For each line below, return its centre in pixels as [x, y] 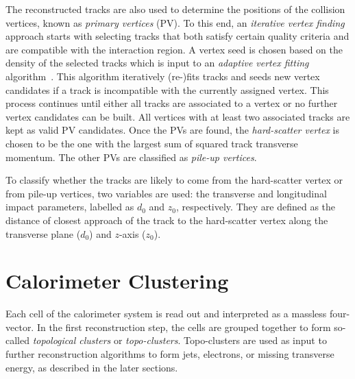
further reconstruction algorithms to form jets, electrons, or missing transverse [170, 354]
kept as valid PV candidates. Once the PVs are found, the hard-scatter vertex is [172, 130]
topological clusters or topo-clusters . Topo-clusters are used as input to [180, 340]
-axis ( [132, 233]
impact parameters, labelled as [70, 207]
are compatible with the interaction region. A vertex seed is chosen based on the [174, 49]
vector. [20, 327]
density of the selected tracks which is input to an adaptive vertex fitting [157, 63]
